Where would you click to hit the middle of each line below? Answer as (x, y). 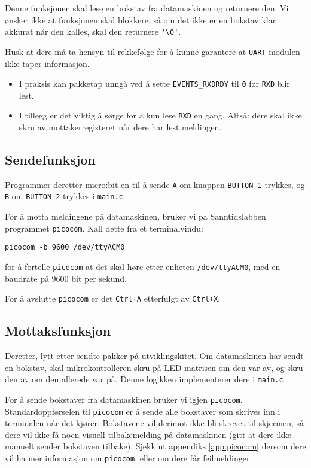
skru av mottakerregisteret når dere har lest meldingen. (120, 127)
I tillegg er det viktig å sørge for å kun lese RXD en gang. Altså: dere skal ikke (160, 115)
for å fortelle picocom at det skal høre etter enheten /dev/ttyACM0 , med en (143, 267)
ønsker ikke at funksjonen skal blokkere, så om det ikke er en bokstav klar (141, 19)
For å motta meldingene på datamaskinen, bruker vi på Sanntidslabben (135, 216)
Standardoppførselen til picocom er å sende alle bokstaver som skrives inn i (143, 411)
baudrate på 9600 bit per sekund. (66, 278)
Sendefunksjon (50, 159)
